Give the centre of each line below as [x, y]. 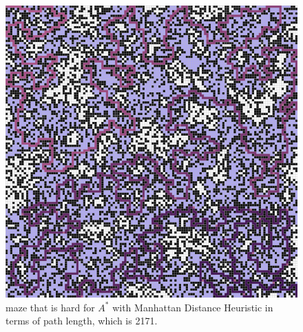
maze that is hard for [50, 307]
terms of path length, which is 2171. [82, 321]
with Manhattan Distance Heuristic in [193, 307]
